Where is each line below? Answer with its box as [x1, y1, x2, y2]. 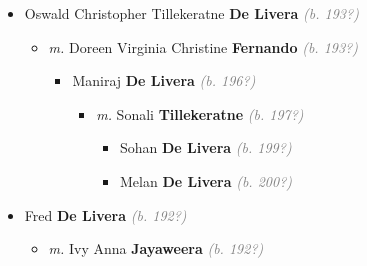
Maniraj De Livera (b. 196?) [72, 70, 256, 91]
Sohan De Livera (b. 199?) [119, 137, 292, 158]
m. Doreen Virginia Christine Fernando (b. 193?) [48, 36, 358, 57]
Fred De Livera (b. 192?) [24, 204, 187, 225]
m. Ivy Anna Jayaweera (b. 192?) [48, 238, 264, 259]
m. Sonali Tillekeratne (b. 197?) [96, 103, 304, 124]
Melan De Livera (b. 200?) [119, 170, 293, 191]
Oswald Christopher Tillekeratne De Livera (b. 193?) [24, 3, 359, 23]
